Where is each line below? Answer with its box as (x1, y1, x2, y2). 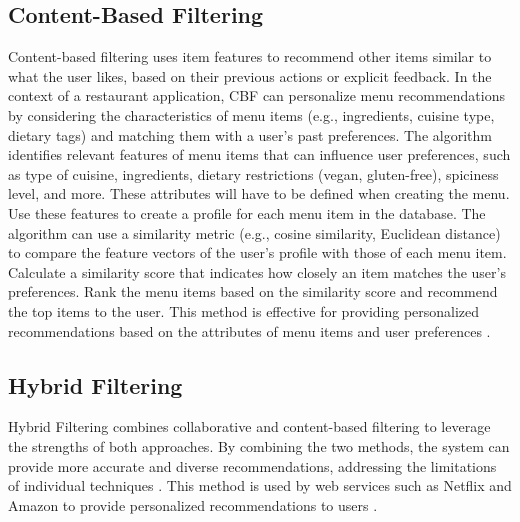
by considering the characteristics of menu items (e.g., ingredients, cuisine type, (8, 104, 495, 125)
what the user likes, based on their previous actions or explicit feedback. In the (8, 65, 492, 86)
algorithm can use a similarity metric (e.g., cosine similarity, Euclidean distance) (8, 222, 501, 243)
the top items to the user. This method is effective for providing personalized (8, 300, 480, 321)
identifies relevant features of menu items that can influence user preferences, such (8, 144, 511, 165)
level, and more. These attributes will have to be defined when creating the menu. (8, 183, 510, 204)
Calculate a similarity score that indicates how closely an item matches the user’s (8, 261, 506, 282)
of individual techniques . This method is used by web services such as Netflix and (8, 475, 512, 496)
